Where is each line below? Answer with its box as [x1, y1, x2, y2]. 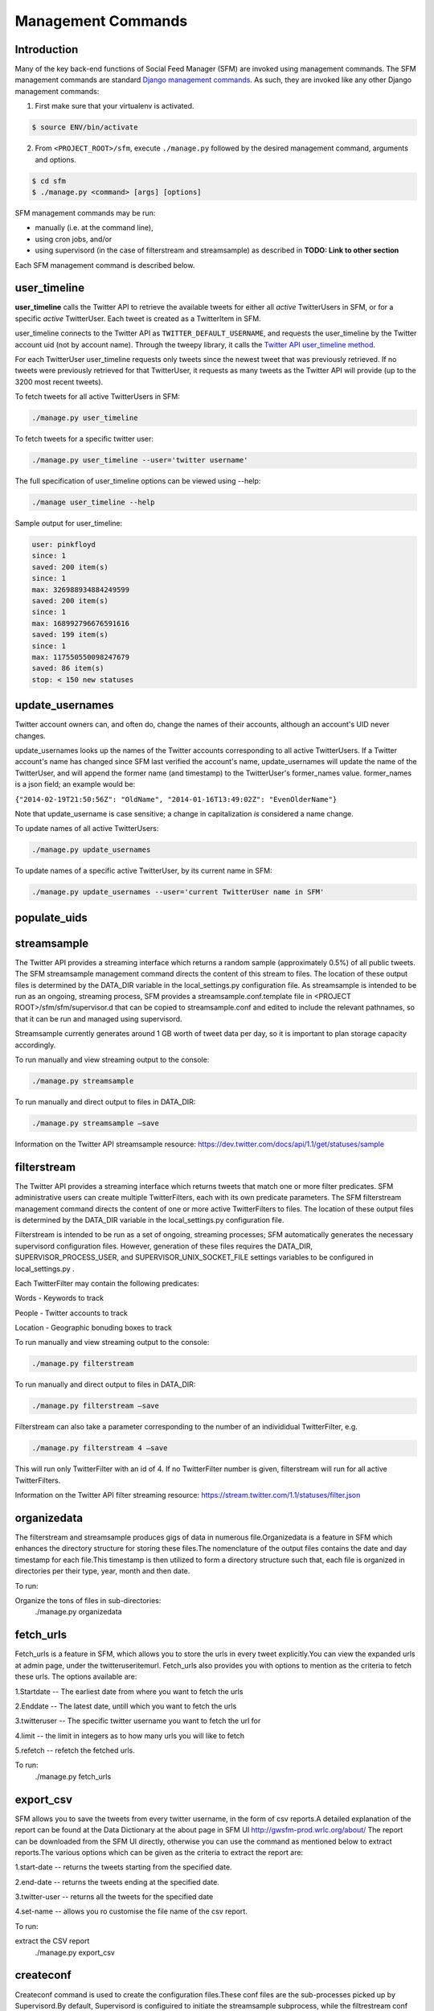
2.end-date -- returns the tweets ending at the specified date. [14, 1877, 220, 1886]
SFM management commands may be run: [14, 208, 156, 217]
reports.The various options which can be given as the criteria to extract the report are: [14, 1847, 304, 1857]
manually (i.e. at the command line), [35, 223, 154, 232]
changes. [14, 730, 46, 740]
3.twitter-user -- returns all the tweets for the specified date [14, 1892, 214, 1902]
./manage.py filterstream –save [31, 1401, 160, 1411]
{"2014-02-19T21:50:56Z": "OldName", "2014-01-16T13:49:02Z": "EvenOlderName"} [14, 795, 338, 804]
